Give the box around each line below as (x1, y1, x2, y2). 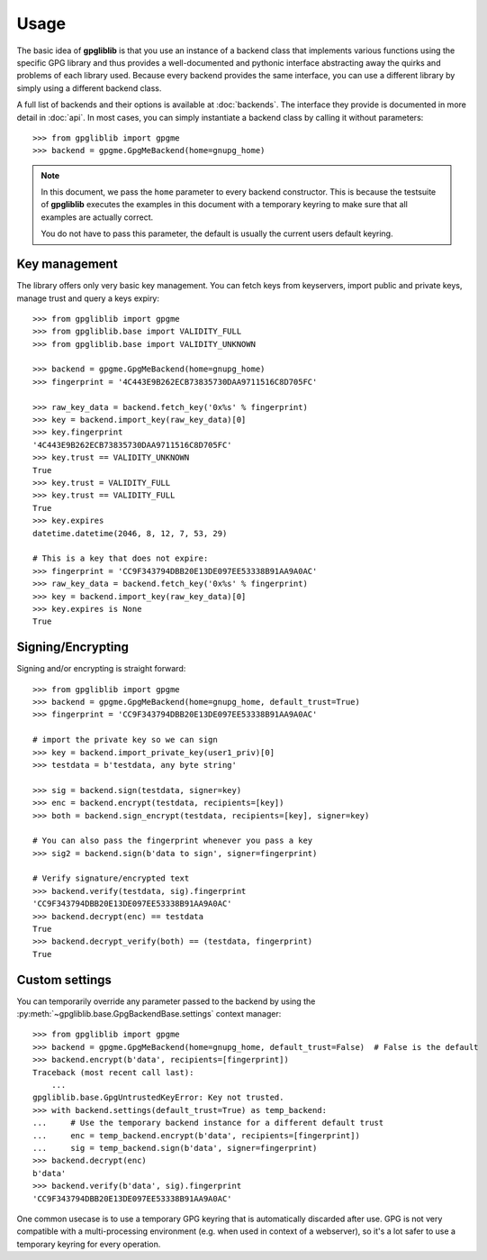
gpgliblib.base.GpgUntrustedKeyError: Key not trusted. (32, 1092, 284, 1103)
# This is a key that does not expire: (32, 553, 209, 563)
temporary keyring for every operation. (16, 1238, 161, 1249)
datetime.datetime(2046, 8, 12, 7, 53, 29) (32, 528, 228, 538)
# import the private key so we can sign (32, 735, 218, 745)
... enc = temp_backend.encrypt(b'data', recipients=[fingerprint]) (32, 1130, 360, 1140)
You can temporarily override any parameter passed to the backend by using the (16, 996, 316, 1007)
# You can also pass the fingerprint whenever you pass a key (32, 835, 313, 846)
